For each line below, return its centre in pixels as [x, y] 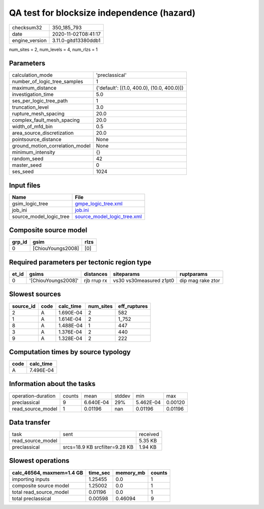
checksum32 [27, 27]
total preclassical [32, 498]
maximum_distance [34, 88]
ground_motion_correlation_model [51, 146]
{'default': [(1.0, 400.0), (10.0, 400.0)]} [140, 88]
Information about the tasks [52, 384]
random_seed [28, 159]
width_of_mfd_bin [33, 126]
